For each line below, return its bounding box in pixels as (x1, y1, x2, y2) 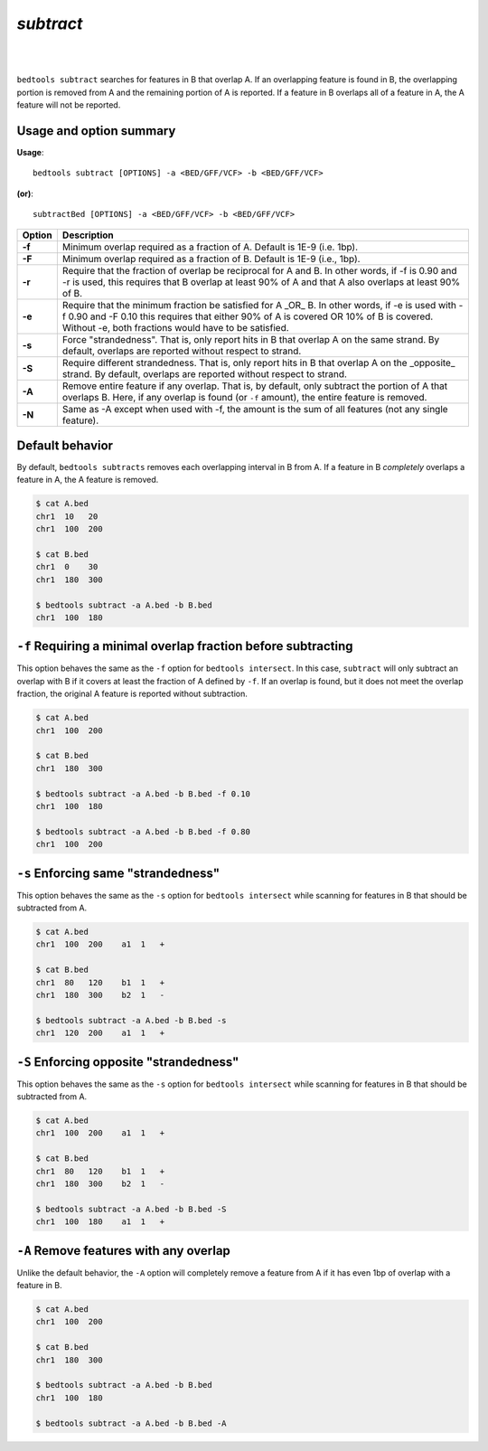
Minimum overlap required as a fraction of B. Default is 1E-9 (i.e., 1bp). (61, 252, 361, 265)
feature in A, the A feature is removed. (16, 475, 159, 485)
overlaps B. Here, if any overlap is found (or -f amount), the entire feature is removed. (61, 391, 427, 403)
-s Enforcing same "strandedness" (16, 865, 221, 881)
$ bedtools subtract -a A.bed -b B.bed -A (35, 1418, 227, 1428)
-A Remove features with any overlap (16, 1243, 230, 1258)
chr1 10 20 (35, 511, 99, 522)
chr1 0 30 (35, 561, 99, 572)
